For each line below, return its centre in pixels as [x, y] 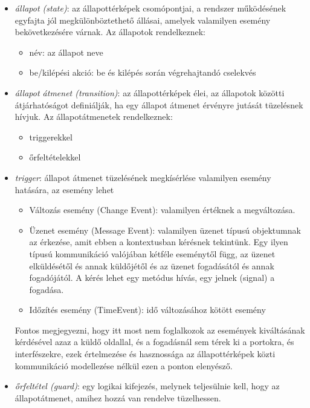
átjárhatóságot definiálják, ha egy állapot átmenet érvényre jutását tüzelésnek [159, 104]
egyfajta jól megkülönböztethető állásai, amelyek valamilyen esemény [143, 20]
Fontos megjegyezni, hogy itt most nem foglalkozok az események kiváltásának [160, 330]
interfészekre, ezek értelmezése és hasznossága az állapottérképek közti [145, 354]
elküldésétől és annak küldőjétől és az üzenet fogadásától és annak [152, 265]
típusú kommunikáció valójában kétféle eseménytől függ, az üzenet [152, 253]
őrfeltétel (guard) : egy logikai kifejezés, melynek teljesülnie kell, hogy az [147, 386]
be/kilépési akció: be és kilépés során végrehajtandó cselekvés [143, 72]
